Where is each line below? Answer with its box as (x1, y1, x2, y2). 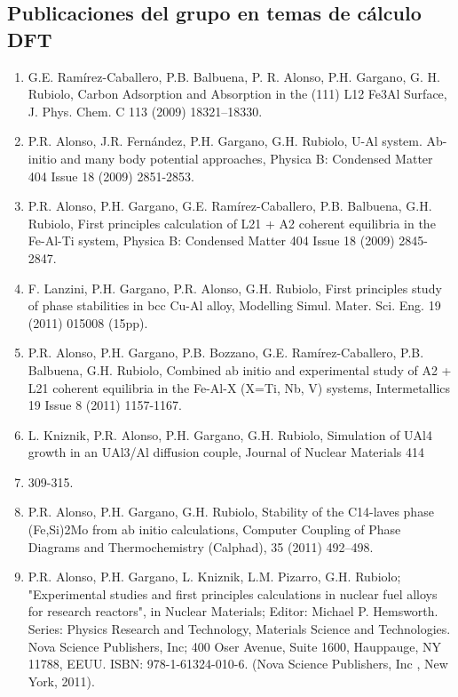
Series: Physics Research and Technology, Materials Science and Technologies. (28, 620, 451, 638)
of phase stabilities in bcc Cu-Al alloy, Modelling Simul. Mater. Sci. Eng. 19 (28, 296, 441, 315)
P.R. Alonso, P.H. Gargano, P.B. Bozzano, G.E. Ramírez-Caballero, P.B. (28, 343, 424, 362)
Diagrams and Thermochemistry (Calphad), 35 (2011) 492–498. (28, 537, 374, 556)
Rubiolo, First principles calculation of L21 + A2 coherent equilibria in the (28, 213, 436, 232)
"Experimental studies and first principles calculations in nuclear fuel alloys (28, 584, 438, 603)
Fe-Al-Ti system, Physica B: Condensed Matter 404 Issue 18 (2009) (28, 231, 395, 250)
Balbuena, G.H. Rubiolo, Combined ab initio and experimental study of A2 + (28, 360, 452, 379)
